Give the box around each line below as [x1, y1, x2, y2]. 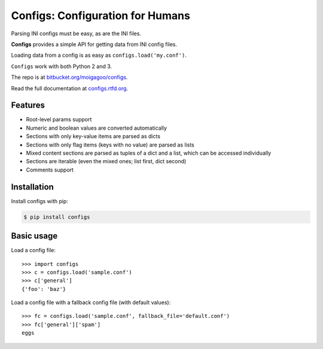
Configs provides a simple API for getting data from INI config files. [11, 41, 178, 48]
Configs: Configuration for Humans [11, 9, 191, 22]
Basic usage [11, 231, 58, 241]
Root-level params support [26, 116, 92, 123]
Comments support [26, 166, 74, 173]
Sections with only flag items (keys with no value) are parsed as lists [26, 141, 194, 148]
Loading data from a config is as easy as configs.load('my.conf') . [11, 51, 187, 59]
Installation [11, 182, 54, 192]
